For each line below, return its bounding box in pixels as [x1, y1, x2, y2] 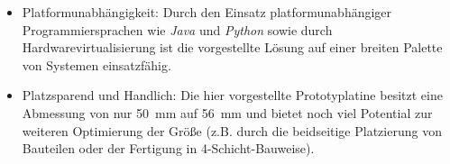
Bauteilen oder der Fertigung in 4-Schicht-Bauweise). [22, 139, 315, 158]
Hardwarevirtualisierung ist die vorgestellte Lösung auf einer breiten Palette [22, 38, 443, 57]
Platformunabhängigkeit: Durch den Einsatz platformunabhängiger [22, 3, 392, 21]
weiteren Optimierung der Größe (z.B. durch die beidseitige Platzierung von [22, 121, 442, 140]
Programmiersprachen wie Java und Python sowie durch [22, 20, 333, 39]
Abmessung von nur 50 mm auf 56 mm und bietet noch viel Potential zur [22, 103, 433, 122]
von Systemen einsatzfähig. [22, 55, 171, 74]
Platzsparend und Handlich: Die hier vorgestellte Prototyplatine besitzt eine [22, 86, 443, 105]
